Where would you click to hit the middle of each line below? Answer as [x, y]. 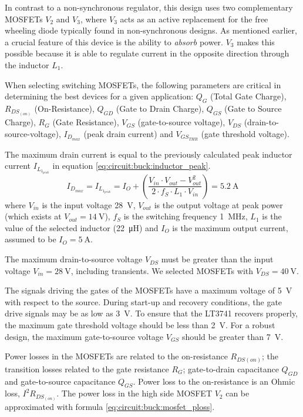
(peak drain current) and [128, 133]
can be [238, 393]
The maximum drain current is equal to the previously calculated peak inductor [149, 154]
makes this [256, 41]
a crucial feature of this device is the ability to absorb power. [114, 41]
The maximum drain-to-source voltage [74, 259]
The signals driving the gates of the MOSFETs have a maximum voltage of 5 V [149, 290]
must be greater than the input [217, 259]
